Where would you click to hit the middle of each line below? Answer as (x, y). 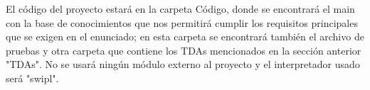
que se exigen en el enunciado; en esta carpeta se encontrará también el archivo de (185, 36)
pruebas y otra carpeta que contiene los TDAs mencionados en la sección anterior (184, 50)
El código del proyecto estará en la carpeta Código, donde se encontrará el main (180, 9)
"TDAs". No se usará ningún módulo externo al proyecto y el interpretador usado (183, 64)
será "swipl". (32, 78)
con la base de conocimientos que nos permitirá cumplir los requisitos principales (182, 22)
